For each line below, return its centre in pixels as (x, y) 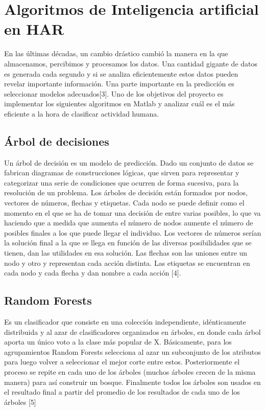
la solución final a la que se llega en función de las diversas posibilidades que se (128, 243)
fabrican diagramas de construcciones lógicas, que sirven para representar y (122, 173)
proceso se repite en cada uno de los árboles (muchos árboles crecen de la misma (130, 371)
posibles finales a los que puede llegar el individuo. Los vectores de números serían (133, 232)
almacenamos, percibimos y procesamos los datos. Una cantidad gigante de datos (131, 63)
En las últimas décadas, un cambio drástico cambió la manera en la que (116, 53)
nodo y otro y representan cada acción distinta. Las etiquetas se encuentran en (127, 262)
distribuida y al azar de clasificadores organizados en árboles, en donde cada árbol (132, 332)
